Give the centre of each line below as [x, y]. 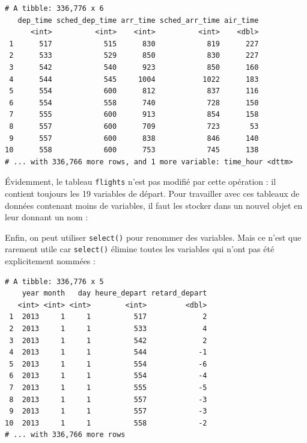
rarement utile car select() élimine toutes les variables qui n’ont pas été [140, 249]
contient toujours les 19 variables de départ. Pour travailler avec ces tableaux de [152, 193]
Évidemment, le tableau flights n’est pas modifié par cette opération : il [141, 181]
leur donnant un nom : [47, 217]
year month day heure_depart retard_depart [114, 293]
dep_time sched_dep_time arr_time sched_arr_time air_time [138, 20]
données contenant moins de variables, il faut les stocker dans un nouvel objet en [154, 205]
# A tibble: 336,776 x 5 [54, 281]
